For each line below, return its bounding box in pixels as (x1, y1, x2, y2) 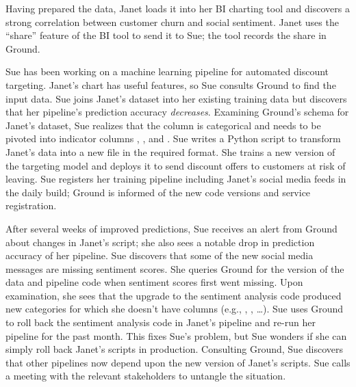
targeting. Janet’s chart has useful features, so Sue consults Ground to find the (5, 77, 336, 92)
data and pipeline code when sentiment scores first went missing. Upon (5, 275, 303, 289)
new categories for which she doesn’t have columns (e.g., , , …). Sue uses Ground (5, 302, 344, 316)
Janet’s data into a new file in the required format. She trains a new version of (5, 144, 335, 159)
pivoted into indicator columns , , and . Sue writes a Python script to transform (5, 131, 341, 146)
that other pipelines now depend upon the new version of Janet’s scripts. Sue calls (5, 355, 351, 369)
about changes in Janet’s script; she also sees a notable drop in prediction (5, 235, 315, 249)
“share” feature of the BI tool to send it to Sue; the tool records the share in (5, 28, 327, 42)
